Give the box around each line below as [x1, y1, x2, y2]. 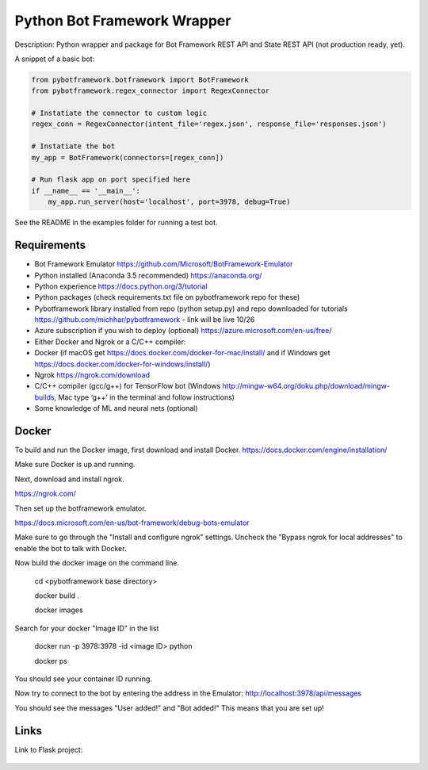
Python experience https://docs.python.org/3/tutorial [34, 282, 208, 291]
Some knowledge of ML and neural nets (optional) [34, 404, 198, 413]
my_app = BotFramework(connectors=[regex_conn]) [31, 153, 224, 162]
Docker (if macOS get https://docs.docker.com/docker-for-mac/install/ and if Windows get [34, 348, 331, 358]
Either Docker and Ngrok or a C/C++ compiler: [34, 337, 186, 347]
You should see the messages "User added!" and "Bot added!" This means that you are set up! [14, 703, 324, 713]
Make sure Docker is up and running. [14, 460, 136, 469]
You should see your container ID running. [14, 674, 152, 684]
